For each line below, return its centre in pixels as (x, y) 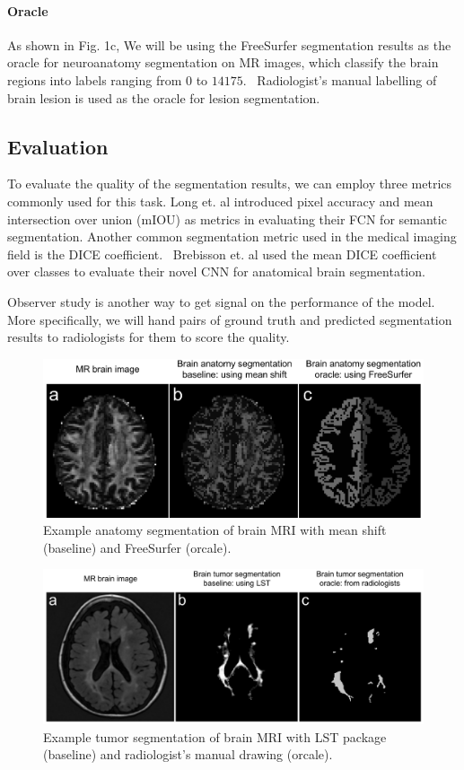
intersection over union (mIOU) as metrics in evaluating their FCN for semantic (227, 219)
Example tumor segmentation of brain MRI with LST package (215, 736)
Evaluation (58, 146)
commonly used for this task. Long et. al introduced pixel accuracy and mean (220, 201)
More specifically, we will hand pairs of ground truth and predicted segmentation (230, 319)
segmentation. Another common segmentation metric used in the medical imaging (232, 236)
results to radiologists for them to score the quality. (149, 337)
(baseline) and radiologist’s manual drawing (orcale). (188, 754)
